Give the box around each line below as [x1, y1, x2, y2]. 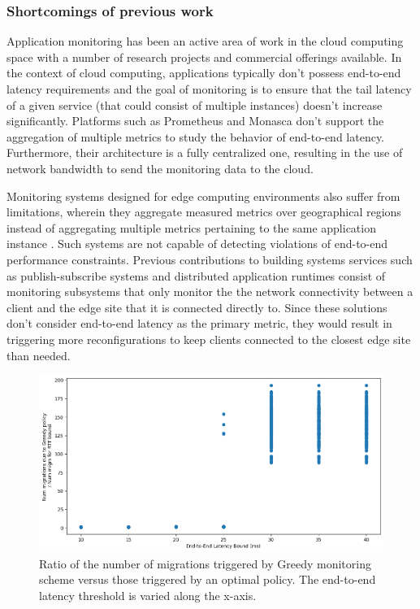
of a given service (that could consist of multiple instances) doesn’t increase [6, 96, 383, 113]
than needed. [6, 346, 71, 363]
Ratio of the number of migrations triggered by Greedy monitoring [39, 555, 371, 572]
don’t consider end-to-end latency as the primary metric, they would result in [6, 315, 392, 332]
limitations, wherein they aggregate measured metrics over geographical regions [6, 203, 401, 220]
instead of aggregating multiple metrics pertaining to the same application [6, 219, 376, 236]
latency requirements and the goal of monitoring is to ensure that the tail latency [6, 80, 412, 97]
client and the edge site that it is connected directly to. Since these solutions [6, 298, 388, 315]
